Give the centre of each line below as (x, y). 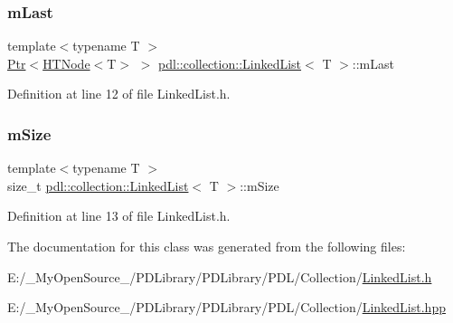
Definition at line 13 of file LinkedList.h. (119, 216)
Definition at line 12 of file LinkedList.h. (119, 94)
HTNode (66, 63)
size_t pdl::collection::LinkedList (98, 185)
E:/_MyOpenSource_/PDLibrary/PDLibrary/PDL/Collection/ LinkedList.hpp (226, 307)
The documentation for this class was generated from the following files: (207, 246)
